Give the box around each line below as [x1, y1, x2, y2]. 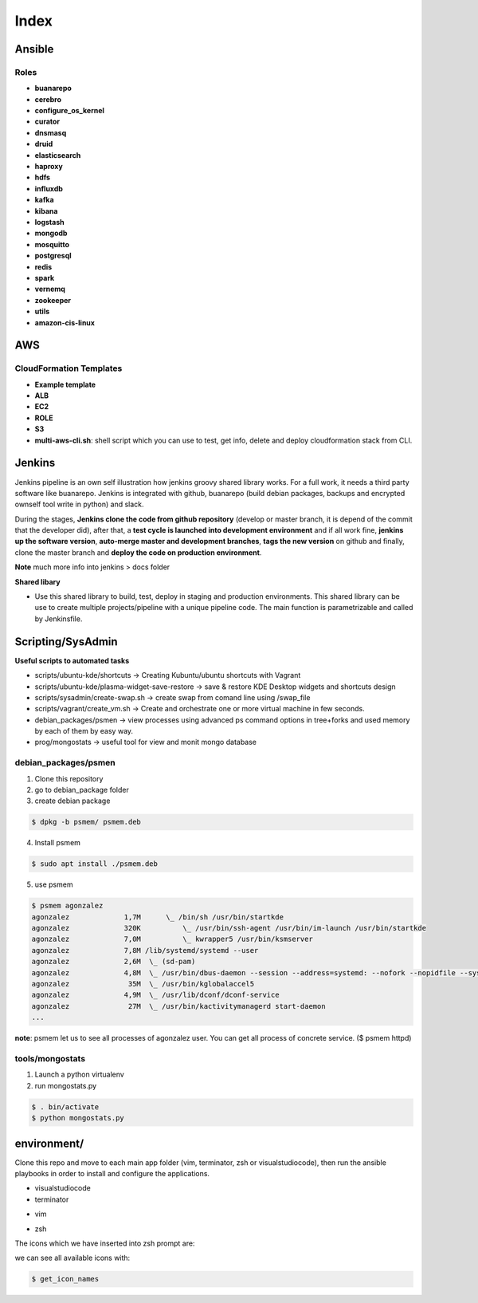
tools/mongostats [14, 1053, 86, 1064]
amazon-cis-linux [34, 317, 96, 327]
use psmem [34, 880, 73, 889]
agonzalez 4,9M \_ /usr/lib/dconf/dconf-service [31, 990, 280, 1000]
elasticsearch [34, 150, 81, 159]
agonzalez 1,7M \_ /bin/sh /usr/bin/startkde [31, 912, 284, 921]
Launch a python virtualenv [34, 1069, 125, 1080]
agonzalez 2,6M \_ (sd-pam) [31, 957, 196, 966]
